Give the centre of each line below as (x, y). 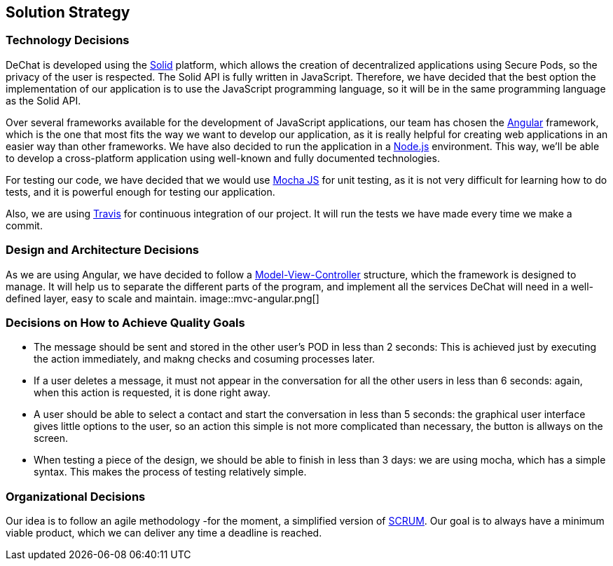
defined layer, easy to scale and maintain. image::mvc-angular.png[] (163, 298)
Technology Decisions (68, 40)
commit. (24, 225)
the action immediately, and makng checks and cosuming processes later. (205, 359)
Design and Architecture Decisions (102, 250)
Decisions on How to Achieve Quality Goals (125, 322)
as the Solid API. (43, 100)
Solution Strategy (68, 12)
